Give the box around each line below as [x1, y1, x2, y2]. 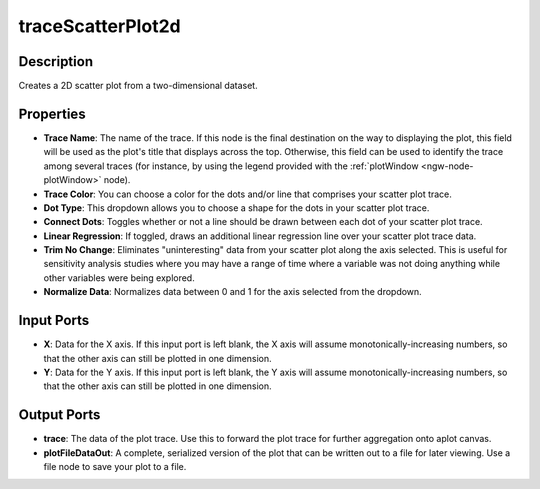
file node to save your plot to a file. [43, 461, 187, 473]
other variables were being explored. [43, 271, 195, 284]
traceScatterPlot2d [18, 15, 181, 37]
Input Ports [18, 312, 90, 329]
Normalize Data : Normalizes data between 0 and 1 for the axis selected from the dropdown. [43, 286, 422, 298]
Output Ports [18, 406, 101, 424]
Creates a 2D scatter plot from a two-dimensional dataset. [18, 80, 259, 92]
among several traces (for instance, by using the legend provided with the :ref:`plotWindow [43, 160, 419, 172]
